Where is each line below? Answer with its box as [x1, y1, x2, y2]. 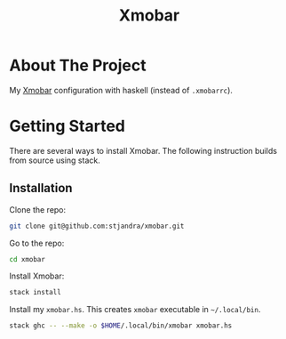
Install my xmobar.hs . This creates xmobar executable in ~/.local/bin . [9, 304, 261, 315]
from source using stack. [9, 155, 100, 165]
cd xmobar [9, 254, 46, 263]
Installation [9, 181, 73, 196]
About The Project [9, 55, 147, 76]
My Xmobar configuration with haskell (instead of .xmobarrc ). [9, 85, 234, 95]
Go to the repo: [9, 238, 65, 248]
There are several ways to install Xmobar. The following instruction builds [9, 145, 278, 156]
